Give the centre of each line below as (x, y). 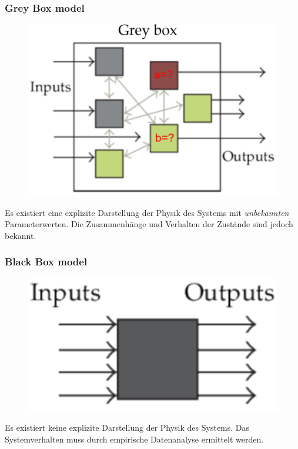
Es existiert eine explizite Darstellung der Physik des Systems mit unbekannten (147, 212)
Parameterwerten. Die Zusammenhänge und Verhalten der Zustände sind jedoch (149, 224)
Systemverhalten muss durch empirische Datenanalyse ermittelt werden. (134, 439)
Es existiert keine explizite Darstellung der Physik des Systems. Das (127, 427)
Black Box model (46, 262)
